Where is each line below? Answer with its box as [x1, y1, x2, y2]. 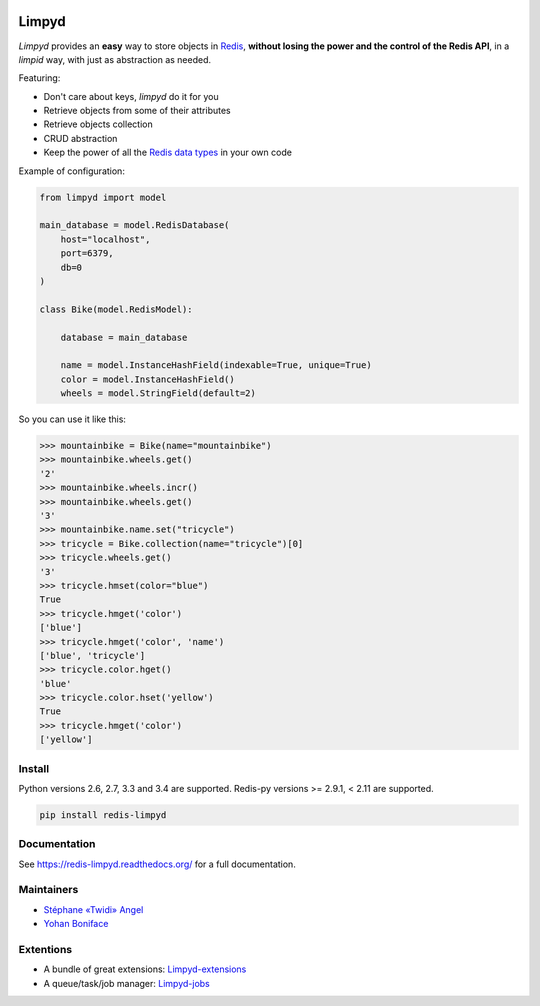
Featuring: [18, 72, 61, 84]
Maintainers [18, 883, 79, 897]
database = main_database [60, 331, 188, 343]
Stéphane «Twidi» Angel [43, 903, 144, 915]
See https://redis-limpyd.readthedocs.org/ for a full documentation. [18, 858, 297, 870]
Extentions [18, 943, 73, 957]
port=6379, [60, 248, 114, 259]
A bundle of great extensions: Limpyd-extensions [43, 963, 247, 975]
